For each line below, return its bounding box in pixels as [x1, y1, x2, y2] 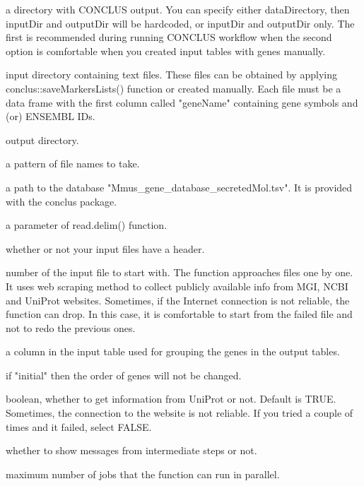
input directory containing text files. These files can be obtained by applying [6, 67, 337, 82]
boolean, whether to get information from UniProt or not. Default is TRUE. [6, 391, 336, 406]
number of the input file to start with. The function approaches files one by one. [6, 265, 353, 280]
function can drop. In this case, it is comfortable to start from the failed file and [6, 307, 353, 321]
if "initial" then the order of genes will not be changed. [6, 367, 242, 382]
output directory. [6, 132, 79, 147]
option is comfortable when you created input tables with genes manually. [6, 43, 326, 58]
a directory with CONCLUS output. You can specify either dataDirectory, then [6, 2, 350, 16]
